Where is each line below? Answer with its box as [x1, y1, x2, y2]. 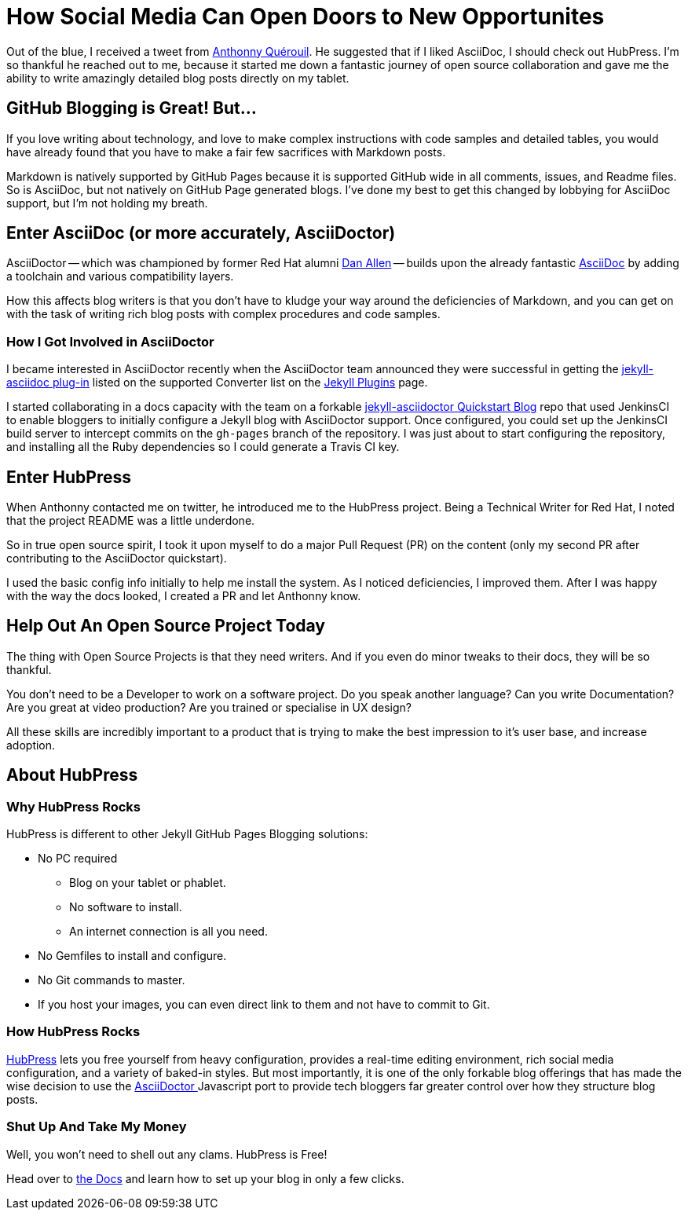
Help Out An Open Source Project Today [6, 616, 326, 636]
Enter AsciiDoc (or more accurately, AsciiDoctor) [6, 223, 396, 244]
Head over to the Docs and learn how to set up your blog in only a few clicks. [6, 1171, 404, 1185]
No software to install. [69, 900, 182, 914]
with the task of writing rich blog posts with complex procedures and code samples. [6, 307, 441, 321]
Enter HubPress [6, 467, 132, 487]
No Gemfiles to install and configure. [38, 949, 227, 963]
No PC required [38, 852, 118, 866]
